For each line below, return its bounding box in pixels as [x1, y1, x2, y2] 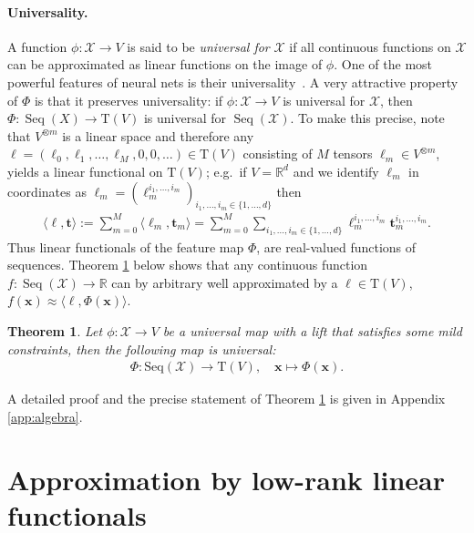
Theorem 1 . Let [7, 322, 103, 341]
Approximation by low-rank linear [7, 460, 445, 497]
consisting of [242, 144, 313, 163]
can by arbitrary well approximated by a [111, 272, 338, 292]
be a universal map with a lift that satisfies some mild [162, 322, 462, 341]
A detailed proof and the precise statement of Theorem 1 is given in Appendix [7, 389, 446, 408]
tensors [333, 144, 373, 163]
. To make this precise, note [290, 108, 445, 128]
